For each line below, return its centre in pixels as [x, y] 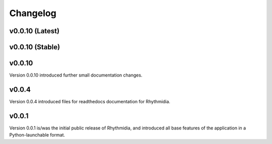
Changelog [33, 13]
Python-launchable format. [37, 135]
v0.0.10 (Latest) [35, 31]
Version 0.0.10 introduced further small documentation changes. [76, 75]
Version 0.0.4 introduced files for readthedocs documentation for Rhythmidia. [90, 101]
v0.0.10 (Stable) [35, 47]
